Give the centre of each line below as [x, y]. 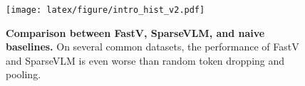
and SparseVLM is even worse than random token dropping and [145, 60]
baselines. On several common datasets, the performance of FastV [152, 47]
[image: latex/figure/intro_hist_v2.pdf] [105, 10]
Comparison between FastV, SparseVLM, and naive [135, 32]
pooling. [24, 74]
